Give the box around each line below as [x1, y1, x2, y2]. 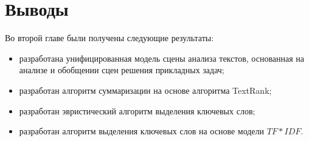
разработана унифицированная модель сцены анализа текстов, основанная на [19, 51, 305, 64]
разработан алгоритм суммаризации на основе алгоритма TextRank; [19, 84, 272, 96]
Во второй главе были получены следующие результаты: [5, 31, 214, 44]
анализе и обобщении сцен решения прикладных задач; [19, 64, 224, 76]
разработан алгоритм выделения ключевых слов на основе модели [19, 125, 265, 137]
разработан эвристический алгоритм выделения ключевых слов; [19, 104, 255, 117]
